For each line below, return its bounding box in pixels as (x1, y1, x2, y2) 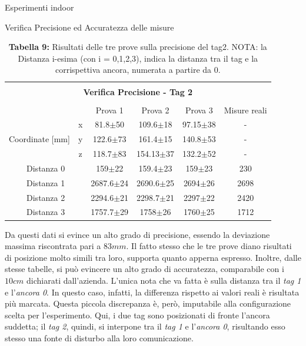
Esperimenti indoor (5, 1, 74, 13)
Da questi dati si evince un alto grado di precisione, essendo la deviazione (5, 228, 270, 240)
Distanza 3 (26, 206, 65, 218)
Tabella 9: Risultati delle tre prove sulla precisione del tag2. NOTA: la (8, 41, 267, 53)
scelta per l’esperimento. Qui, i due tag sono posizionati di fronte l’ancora (5, 308, 270, 321)
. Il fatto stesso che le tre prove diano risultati (126, 240, 292, 252)
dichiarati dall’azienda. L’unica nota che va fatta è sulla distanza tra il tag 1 (26, 274, 301, 286)
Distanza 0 (26, 162, 65, 174)
